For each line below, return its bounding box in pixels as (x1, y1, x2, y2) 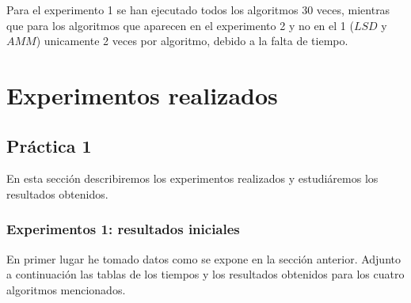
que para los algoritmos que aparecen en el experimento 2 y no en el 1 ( (6, 17, 354, 33)
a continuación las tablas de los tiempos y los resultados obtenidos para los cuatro (6, 266, 405, 282)
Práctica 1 (6, 133, 92, 157)
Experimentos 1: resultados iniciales (6, 219, 240, 239)
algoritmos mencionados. (6, 281, 126, 297)
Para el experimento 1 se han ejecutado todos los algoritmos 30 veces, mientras (6, 2, 390, 17)
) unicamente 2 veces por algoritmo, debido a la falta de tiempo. (36, 32, 348, 49)
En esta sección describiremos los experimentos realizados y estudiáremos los (6, 170, 379, 187)
